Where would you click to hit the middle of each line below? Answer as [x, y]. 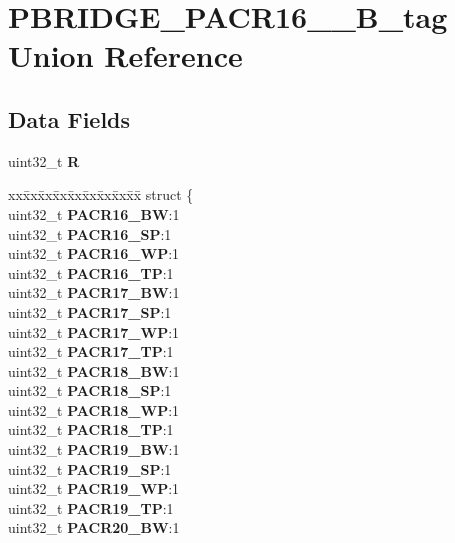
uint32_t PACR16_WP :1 [94, 253]
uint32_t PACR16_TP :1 [91, 272]
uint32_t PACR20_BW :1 [94, 527]
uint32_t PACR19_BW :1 [94, 449]
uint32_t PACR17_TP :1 [91, 351]
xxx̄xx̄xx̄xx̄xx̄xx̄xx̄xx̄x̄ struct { [101, 194]
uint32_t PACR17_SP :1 [90, 311]
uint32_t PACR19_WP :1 [94, 488]
